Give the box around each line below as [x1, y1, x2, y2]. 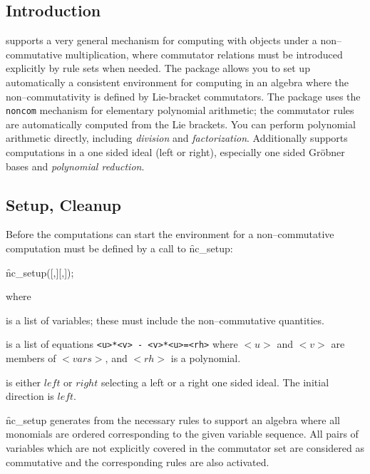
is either [6, 374, 41, 389]
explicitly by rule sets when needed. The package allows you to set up [6, 61, 310, 76]
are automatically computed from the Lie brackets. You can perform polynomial [6, 116, 356, 131]
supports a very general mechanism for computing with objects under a [6, 33, 317, 48]
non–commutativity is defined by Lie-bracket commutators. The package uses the [6, 88, 361, 103]
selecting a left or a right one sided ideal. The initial [101, 374, 329, 389]
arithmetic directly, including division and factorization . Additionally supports [6, 130, 348, 145]
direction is [6, 388, 54, 403]
